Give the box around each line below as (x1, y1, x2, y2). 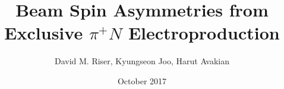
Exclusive (4, 21, 83, 45)
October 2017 (117, 74, 167, 87)
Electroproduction (128, 21, 280, 45)
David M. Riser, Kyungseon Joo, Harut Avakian (54, 55, 230, 67)
